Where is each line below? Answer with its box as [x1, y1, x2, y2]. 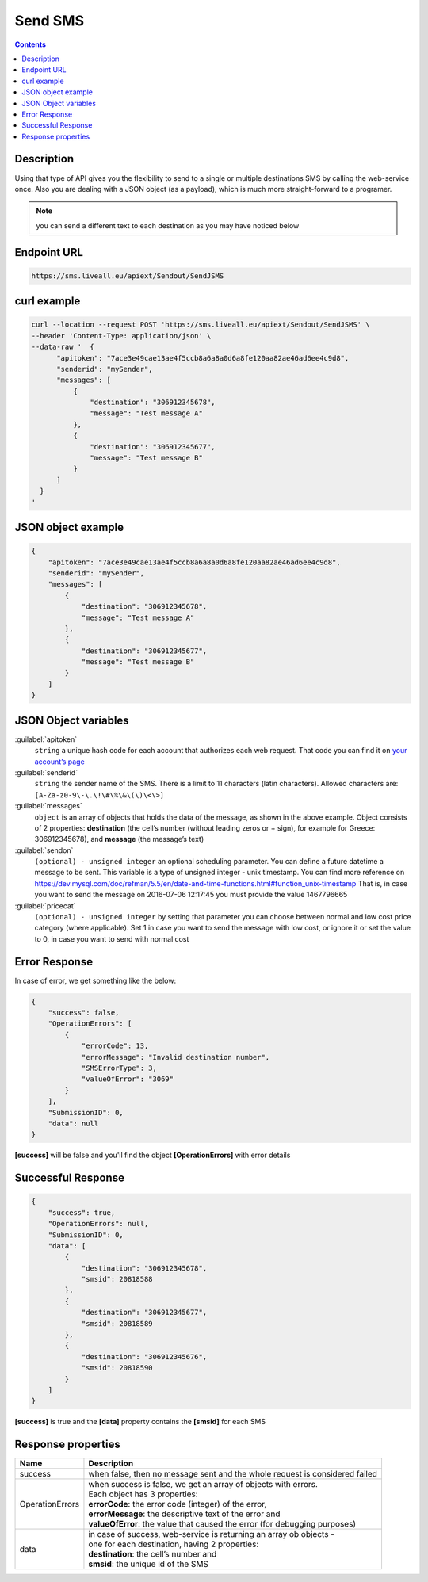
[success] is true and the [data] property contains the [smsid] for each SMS [14, 1417, 266, 1427]
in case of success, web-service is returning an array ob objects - [88, 1529, 334, 1540]
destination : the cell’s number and [88, 1549, 217, 1560]
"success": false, [48, 1008, 120, 1018]
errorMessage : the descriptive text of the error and [88, 1508, 281, 1519]
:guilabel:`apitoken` [14, 734, 78, 744]
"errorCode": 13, [81, 1041, 149, 1050]
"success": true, [48, 1208, 116, 1217]
